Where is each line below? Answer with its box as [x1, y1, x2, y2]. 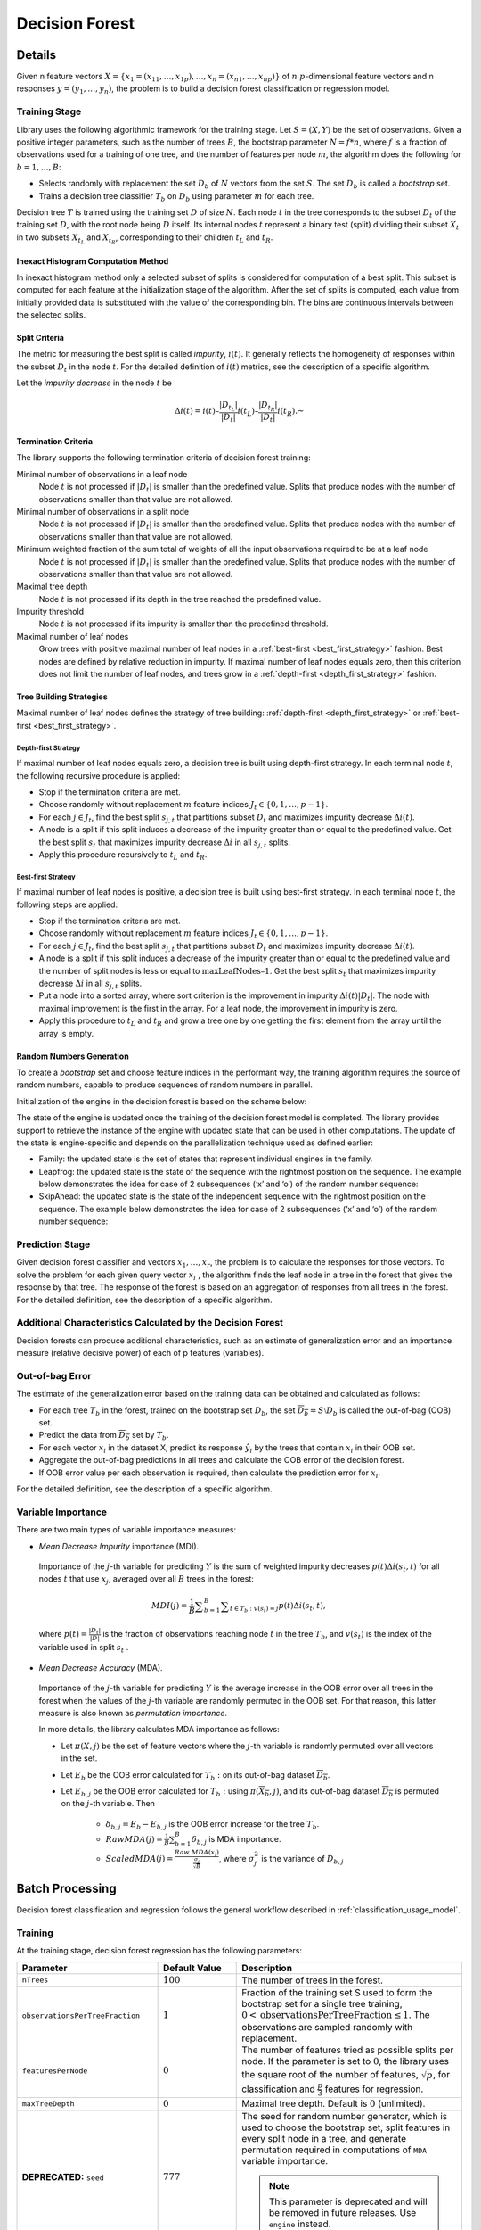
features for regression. [324, 2083, 424, 2095]
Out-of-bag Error [16, 1369, 92, 1382]
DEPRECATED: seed [21, 2170, 104, 2183]
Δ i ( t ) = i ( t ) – [174, 406, 220, 417]
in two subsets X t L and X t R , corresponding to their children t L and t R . [16, 232, 273, 245]
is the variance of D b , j [261, 1854, 344, 1866]
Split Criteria [16, 333, 64, 343]
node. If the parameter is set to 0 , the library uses [241, 2055, 450, 2068]
